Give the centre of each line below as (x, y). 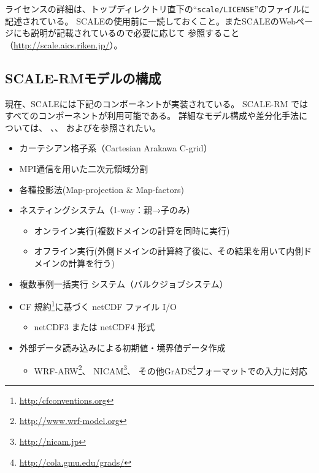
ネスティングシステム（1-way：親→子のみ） (107, 210)
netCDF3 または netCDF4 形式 (94, 327)
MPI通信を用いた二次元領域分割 (84, 169)
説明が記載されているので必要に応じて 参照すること (135, 33)
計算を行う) (92, 263)
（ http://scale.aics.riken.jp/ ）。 (64, 44)
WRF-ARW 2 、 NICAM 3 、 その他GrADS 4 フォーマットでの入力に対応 (171, 369)
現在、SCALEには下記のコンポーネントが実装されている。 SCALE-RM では (157, 103)
